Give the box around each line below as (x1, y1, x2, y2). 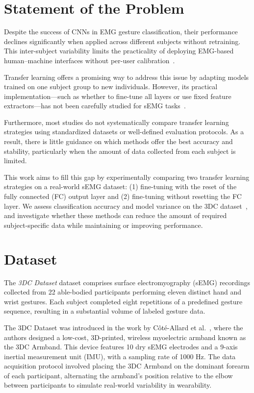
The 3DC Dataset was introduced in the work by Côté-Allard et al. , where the (4, 322, 243, 332)
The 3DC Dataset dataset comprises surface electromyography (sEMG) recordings (4, 277, 251, 287)
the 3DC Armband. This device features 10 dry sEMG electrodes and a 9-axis (4, 342, 238, 352)
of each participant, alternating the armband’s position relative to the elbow (4, 370, 233, 380)
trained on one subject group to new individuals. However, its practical (4, 81, 218, 92)
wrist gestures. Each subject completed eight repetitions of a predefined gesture (4, 296, 243, 306)
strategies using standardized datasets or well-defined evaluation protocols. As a (4, 126, 244, 137)
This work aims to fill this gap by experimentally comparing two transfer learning (4, 172, 250, 182)
